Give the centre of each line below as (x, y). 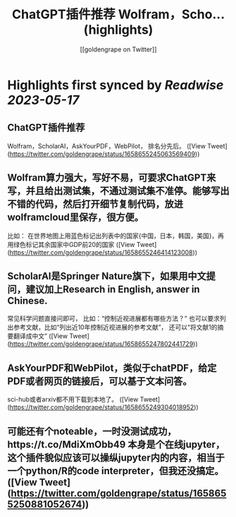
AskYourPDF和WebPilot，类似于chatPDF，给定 (112, 368)
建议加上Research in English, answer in (113, 289)
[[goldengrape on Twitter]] (118, 49)
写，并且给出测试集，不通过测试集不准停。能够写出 (118, 191)
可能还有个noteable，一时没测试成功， (92, 431)
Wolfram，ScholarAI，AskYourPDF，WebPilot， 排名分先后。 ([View (107, 146)
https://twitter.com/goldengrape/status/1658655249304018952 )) (104, 407)
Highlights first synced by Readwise (116, 85)
